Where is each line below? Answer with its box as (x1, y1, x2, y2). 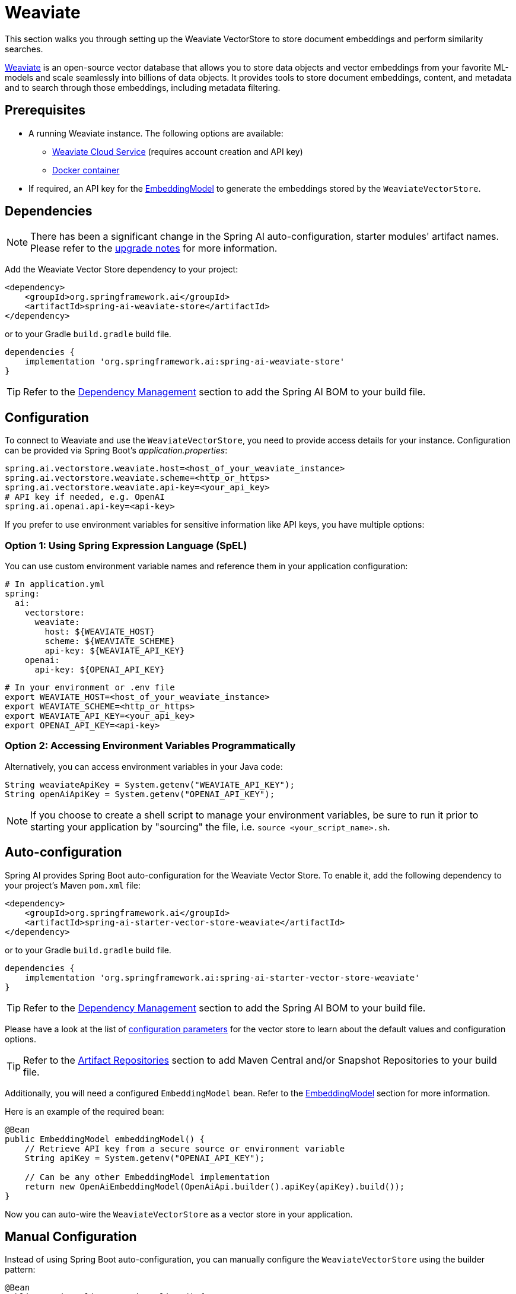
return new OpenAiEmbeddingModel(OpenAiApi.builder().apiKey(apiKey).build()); (24, 1181, 405, 1191)
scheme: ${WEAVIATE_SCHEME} (44, 636, 175, 646)
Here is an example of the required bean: (5, 1106, 164, 1117)
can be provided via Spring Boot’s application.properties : (5, 445, 228, 456)
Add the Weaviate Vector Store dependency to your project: (5, 264, 238, 275)
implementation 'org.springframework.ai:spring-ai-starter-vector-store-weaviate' (24, 972, 420, 982)
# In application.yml (5, 579, 105, 589)
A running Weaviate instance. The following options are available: (28, 128, 284, 138)
